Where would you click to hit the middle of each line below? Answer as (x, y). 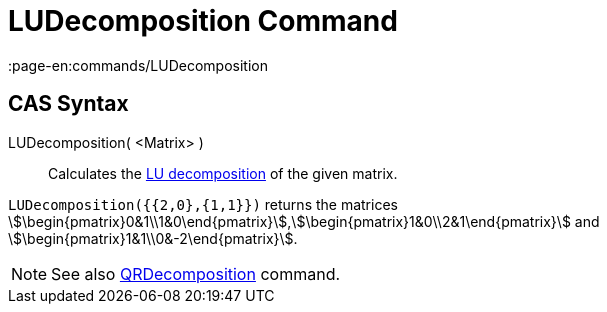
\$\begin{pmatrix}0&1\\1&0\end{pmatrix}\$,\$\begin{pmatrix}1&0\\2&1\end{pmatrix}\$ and (304, 221)
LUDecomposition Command (203, 21)
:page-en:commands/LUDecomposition (138, 65)
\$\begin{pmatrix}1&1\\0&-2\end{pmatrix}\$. (153, 238)
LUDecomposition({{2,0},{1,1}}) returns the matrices (203, 204)
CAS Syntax (68, 104)
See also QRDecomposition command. (196, 273)
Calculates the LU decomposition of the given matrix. (223, 173)
